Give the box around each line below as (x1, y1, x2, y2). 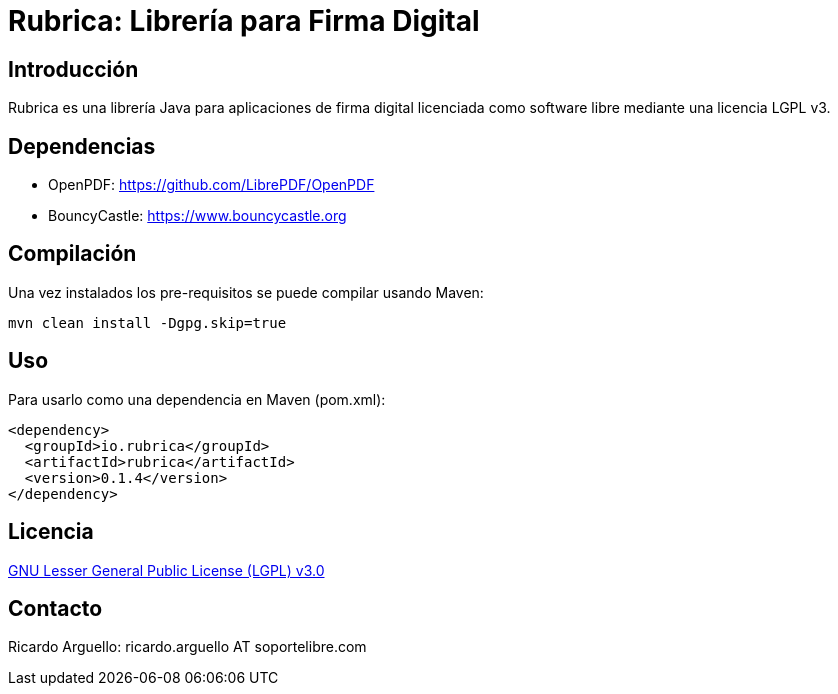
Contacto (8, 595, 103, 621)
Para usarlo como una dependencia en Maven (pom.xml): (8, 390, 386, 408)
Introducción (8, 56, 139, 82)
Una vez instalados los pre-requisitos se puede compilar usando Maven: (8, 283, 484, 301)
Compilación (8, 241, 137, 267)
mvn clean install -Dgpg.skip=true (8, 314, 287, 331)
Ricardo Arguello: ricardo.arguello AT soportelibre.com (8, 638, 367, 656)
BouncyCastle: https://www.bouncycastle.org (48, 207, 347, 225)
